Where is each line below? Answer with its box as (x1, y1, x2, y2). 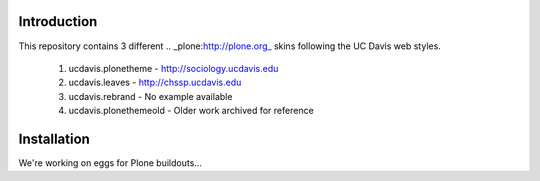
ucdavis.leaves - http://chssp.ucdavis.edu (68, 76, 242, 89)
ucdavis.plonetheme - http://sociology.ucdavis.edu (68, 62, 279, 74)
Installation (18, 130, 90, 147)
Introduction (18, 13, 98, 30)
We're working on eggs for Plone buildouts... (18, 156, 202, 169)
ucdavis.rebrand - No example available (68, 90, 233, 102)
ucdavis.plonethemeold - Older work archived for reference (68, 105, 314, 117)
